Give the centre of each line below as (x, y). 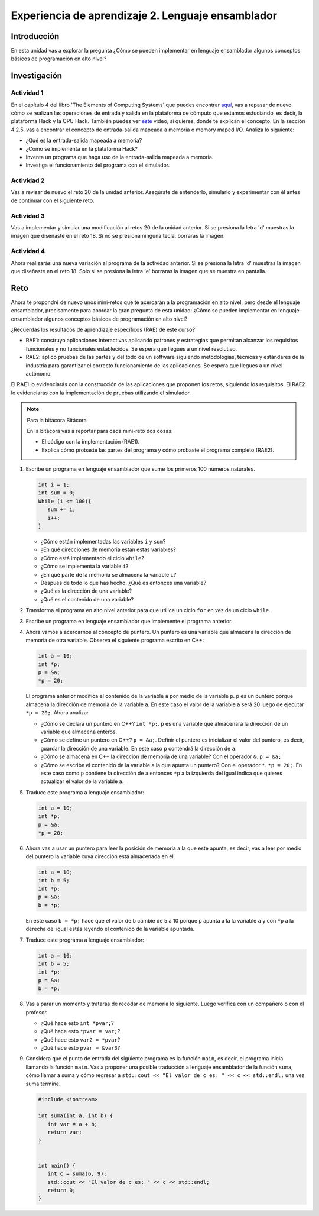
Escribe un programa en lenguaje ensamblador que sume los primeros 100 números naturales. (140, 469)
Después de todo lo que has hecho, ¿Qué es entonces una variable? (123, 583)
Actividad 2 (28, 180)
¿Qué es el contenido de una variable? (87, 599)
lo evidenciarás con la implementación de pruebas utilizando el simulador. (101, 393)
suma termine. (43, 1084)
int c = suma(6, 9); (77, 1174)
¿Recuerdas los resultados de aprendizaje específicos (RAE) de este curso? (103, 330)
